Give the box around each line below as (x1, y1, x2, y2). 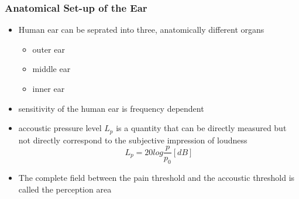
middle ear (32, 63, 71, 75)
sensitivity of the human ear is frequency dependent (18, 102, 204, 114)
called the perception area (18, 183, 112, 195)
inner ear (32, 83, 65, 94)
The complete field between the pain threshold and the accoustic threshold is (18, 171, 295, 184)
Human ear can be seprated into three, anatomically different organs (18, 23, 264, 36)
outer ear (32, 43, 65, 55)
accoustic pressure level (18, 122, 102, 134)
